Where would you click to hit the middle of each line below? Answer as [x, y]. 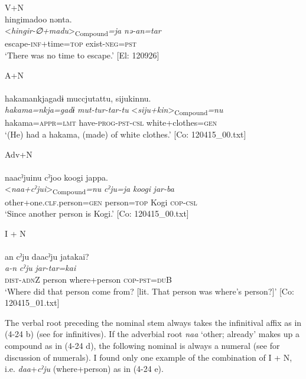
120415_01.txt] [32, 303]
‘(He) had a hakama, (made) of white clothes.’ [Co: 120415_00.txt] [126, 134]
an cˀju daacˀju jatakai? [47, 256]
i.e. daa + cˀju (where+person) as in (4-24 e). [84, 369]
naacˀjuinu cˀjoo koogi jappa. [56, 177]
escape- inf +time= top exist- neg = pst [71, 43]
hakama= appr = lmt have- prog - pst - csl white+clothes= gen [111, 122]
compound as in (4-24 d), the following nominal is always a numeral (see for [142, 346]
